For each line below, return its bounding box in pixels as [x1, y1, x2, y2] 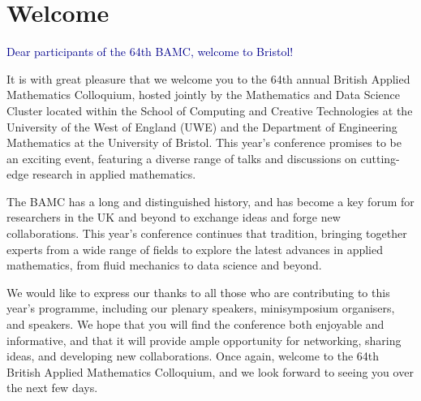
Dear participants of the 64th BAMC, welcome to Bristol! [6, 43, 294, 60]
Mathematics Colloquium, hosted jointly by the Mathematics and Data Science [6, 86, 400, 103]
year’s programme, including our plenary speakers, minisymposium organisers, [6, 300, 395, 317]
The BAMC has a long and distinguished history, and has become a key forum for [6, 192, 415, 209]
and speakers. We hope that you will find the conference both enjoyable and [6, 316, 384, 333]
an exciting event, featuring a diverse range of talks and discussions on [6, 149, 357, 166]
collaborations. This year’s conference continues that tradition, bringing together [6, 225, 407, 242]
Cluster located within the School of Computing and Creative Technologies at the [6, 101, 413, 119]
